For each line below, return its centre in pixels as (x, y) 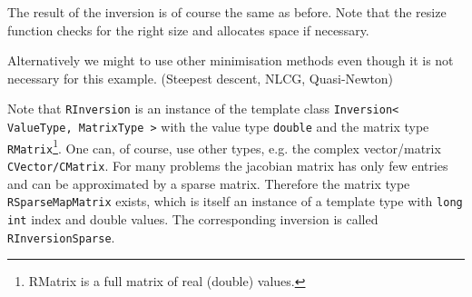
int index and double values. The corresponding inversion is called (193, 218)
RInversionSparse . (61, 237)
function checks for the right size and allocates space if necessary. (188, 30)
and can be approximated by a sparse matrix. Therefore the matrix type (209, 183)
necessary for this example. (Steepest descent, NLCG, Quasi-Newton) (201, 78)
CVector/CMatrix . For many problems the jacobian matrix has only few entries (228, 165)
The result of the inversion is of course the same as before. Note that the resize (227, 12)
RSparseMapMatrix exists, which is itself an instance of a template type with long (235, 201)
